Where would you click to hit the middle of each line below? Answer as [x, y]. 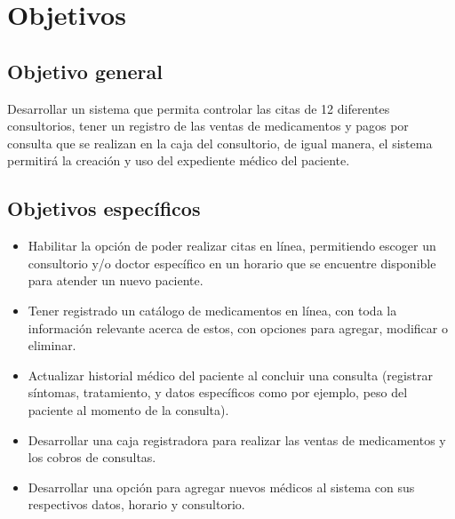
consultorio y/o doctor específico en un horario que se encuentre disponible [232, 263]
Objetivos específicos [104, 208]
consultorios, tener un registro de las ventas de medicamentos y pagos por [208, 126]
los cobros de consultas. [92, 457]
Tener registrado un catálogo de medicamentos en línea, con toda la [212, 310]
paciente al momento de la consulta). [128, 409]
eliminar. [52, 345]
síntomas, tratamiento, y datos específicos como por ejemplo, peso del [218, 392]
